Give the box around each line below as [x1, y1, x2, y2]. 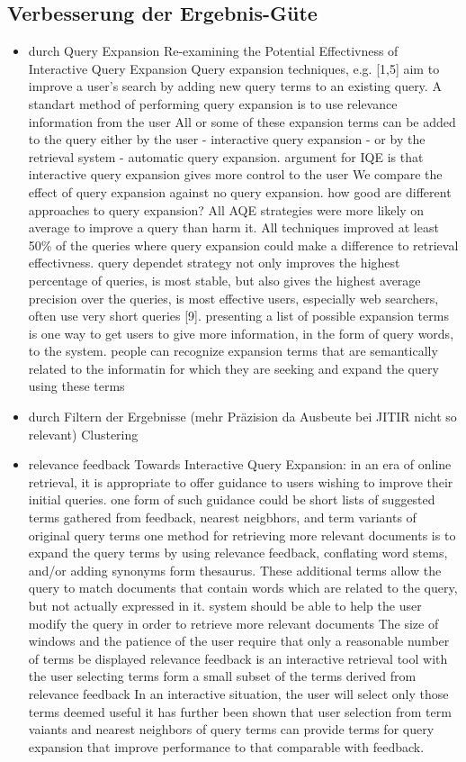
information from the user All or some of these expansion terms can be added [28, 112, 456, 131]
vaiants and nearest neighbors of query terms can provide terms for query [28, 720, 435, 739]
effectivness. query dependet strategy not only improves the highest [28, 253, 400, 272]
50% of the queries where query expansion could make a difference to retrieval [28, 235, 459, 254]
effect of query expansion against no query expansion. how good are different [28, 182, 452, 201]
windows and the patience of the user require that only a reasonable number [28, 631, 450, 650]
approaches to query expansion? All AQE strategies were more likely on [28, 200, 425, 219]
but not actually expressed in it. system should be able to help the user [28, 596, 422, 615]
